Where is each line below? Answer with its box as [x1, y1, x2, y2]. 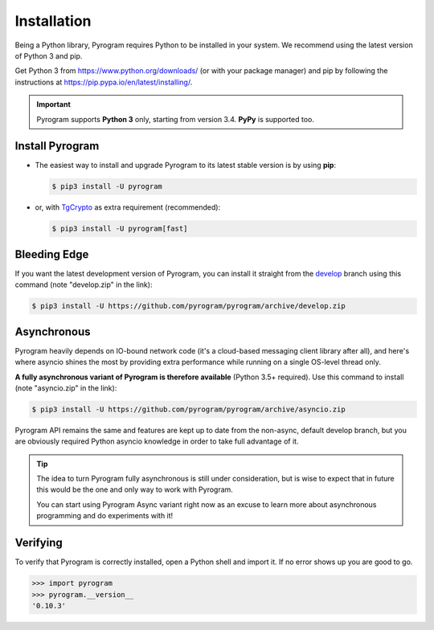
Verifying [14, 536, 63, 550]
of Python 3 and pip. [14, 51, 83, 60]
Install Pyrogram [14, 139, 100, 153]
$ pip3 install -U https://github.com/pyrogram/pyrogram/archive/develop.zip [31, 301, 346, 311]
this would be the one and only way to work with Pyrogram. [36, 485, 233, 494]
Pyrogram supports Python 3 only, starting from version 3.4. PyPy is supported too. [36, 114, 315, 124]
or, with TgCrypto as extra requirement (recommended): [35, 202, 221, 212]
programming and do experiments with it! [36, 511, 174, 521]
